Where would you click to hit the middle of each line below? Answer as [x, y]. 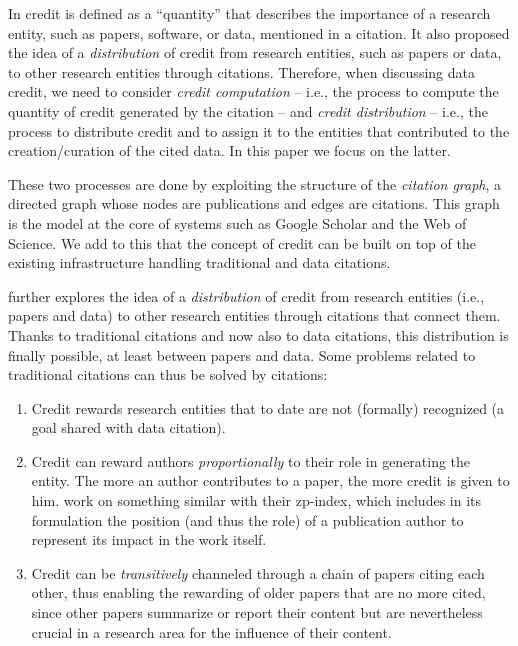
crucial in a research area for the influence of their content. [211, 631]
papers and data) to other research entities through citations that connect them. [254, 315]
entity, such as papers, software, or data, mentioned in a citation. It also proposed [259, 32]
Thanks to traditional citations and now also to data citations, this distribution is [258, 334]
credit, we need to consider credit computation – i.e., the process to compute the [253, 91]
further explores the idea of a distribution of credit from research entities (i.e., [246, 295]
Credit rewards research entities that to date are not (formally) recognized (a [268, 407]
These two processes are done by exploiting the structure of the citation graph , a [255, 183]
